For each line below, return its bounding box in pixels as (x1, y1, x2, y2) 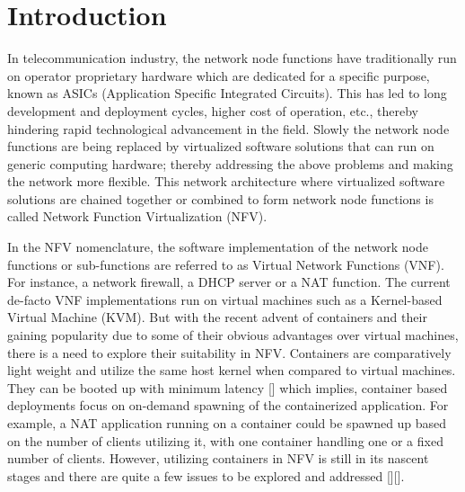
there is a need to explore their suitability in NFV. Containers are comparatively (7, 343, 452, 362)
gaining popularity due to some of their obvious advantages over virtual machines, (7, 326, 459, 344)
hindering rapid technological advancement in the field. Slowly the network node (7, 119, 450, 138)
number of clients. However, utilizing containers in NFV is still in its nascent (7, 449, 429, 468)
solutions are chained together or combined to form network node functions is (7, 189, 434, 208)
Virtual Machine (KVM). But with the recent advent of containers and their (7, 308, 427, 327)
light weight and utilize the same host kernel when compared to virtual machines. (7, 361, 456, 380)
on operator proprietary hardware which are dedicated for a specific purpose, (7, 66, 430, 85)
